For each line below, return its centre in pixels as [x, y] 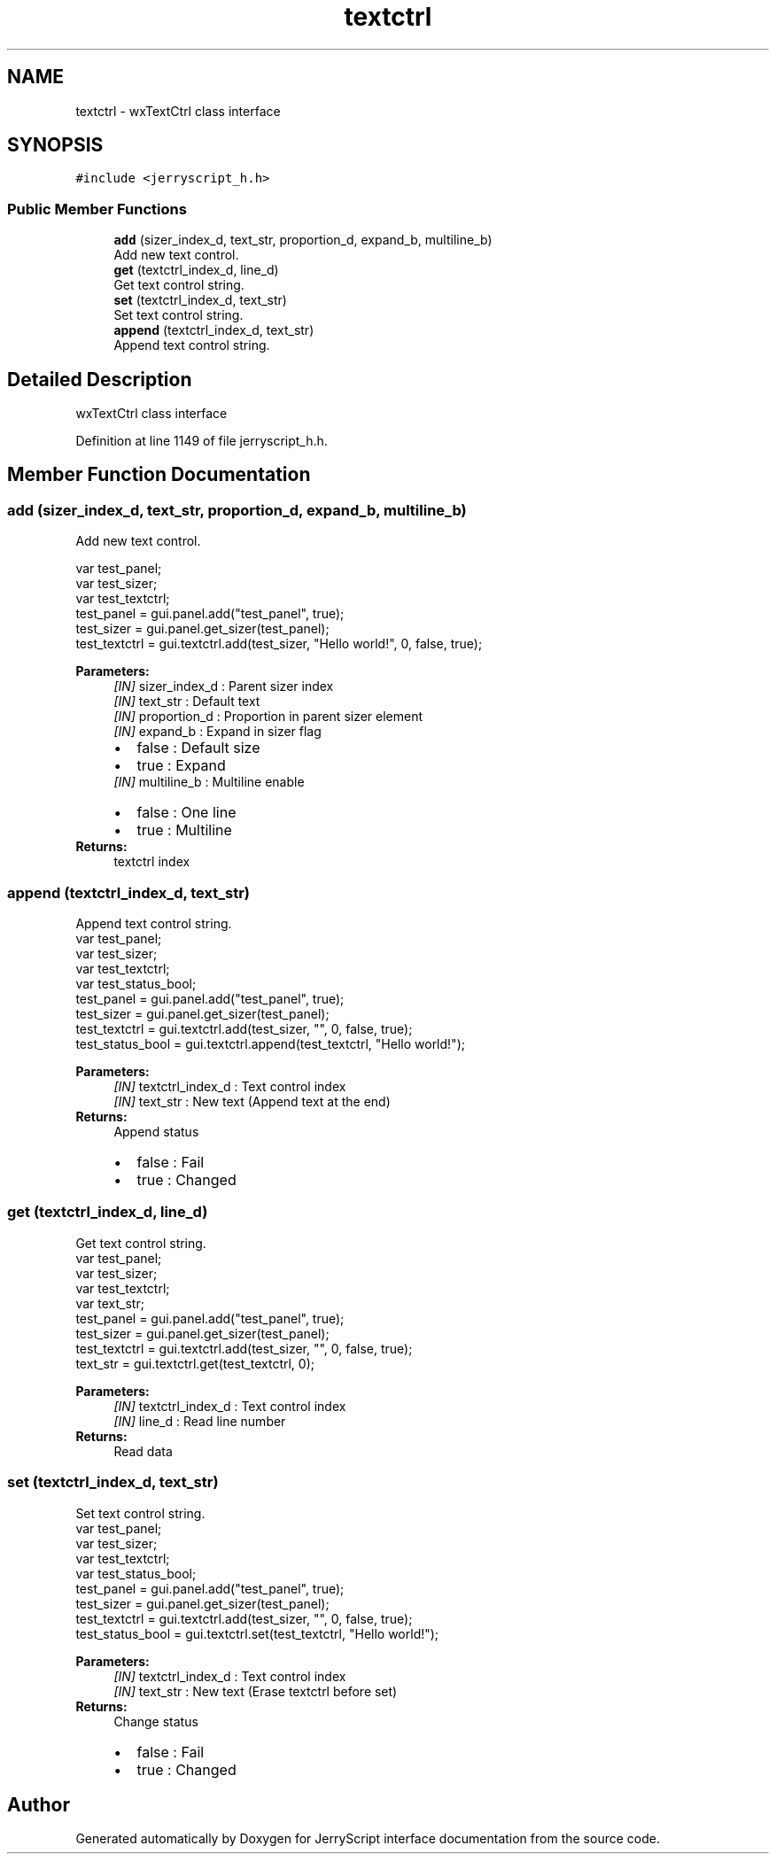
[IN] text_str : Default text [187, 702]
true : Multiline [184, 830]
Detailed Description [100, 379]
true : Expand [181, 766]
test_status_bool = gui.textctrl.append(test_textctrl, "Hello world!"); [270, 1044]
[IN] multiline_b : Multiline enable [209, 782]
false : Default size [198, 748]
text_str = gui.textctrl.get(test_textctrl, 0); [195, 1363]
